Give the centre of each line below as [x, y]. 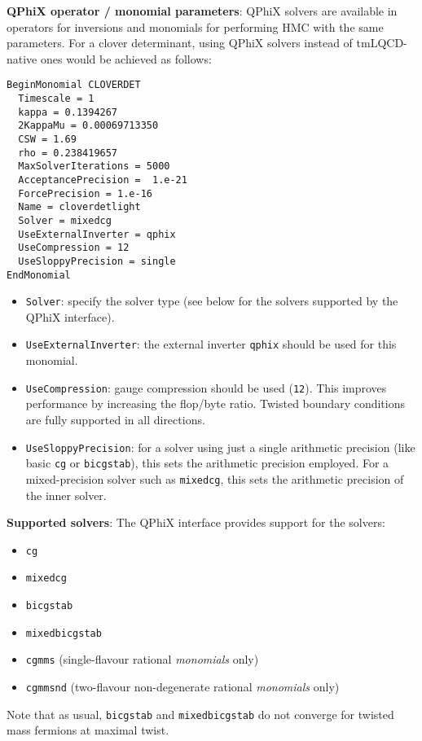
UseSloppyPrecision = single [97, 261]
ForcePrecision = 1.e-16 [85, 193]
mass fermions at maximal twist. [88, 730]
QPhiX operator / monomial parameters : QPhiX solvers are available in [202, 11]
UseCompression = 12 [74, 248]
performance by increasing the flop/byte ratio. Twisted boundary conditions [215, 403]
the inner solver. [66, 495]
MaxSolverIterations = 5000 [94, 167]
